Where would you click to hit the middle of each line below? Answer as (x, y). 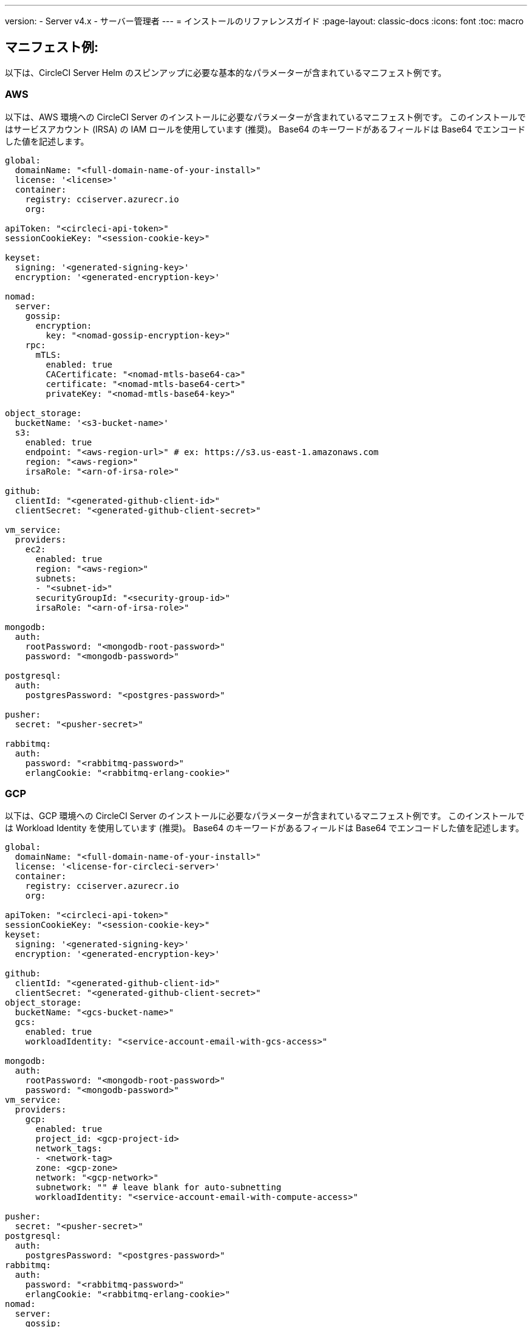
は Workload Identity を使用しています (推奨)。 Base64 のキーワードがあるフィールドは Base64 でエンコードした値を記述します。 (264, 828)
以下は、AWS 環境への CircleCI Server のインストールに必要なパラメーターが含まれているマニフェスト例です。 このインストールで (265, 117)
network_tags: (69, 1149)
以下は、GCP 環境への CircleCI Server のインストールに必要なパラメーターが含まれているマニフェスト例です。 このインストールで (265, 816)
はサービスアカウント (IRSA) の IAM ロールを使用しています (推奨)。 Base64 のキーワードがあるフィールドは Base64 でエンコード (265, 129)
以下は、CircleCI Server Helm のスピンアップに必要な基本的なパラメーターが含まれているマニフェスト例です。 (226, 72)
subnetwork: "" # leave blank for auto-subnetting (159, 1188)
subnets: (56, 578)
